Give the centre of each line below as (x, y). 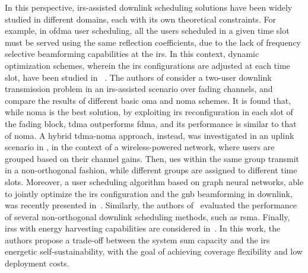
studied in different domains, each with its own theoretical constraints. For (140, 19)
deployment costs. (37, 263)
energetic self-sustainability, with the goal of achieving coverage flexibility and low (154, 251)
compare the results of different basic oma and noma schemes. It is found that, (148, 100)
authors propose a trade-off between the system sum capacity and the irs (137, 239)
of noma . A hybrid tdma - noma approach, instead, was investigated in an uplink (150, 135)
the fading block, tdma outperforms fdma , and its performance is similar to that (151, 123)
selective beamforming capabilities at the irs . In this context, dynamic (132, 54)
